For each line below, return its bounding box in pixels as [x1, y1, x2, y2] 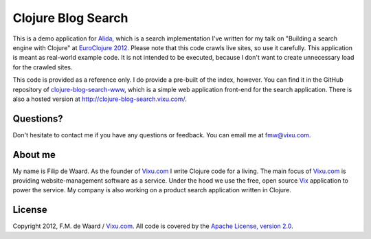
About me [12, 148, 56, 161]
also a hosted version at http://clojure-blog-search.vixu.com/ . [12, 95, 187, 103]
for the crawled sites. [12, 62, 73, 71]
